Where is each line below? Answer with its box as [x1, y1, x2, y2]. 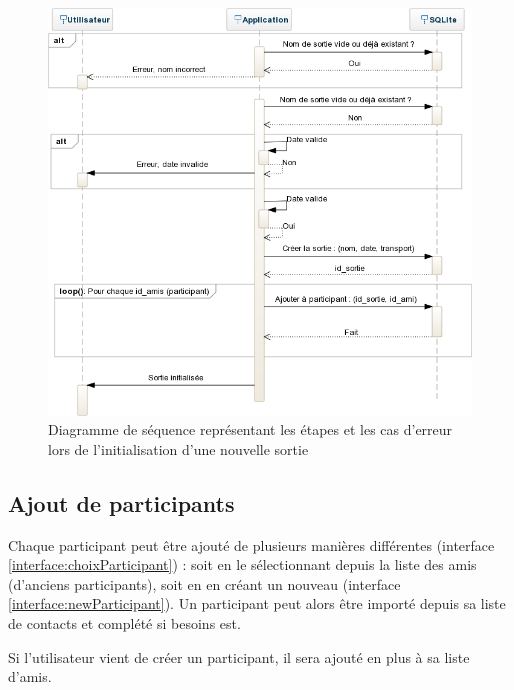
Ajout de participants [8, 487, 235, 518]
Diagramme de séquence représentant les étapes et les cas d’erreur [48, 419, 453, 440]
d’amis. [8, 666, 52, 687]
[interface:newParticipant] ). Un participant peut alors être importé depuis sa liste [8, 593, 506, 614]
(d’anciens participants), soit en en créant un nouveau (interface [8, 573, 401, 594]
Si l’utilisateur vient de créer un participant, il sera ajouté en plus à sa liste [8, 646, 470, 667]
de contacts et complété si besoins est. [8, 613, 241, 634]
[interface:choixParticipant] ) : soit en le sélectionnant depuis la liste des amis [8, 554, 477, 575]
